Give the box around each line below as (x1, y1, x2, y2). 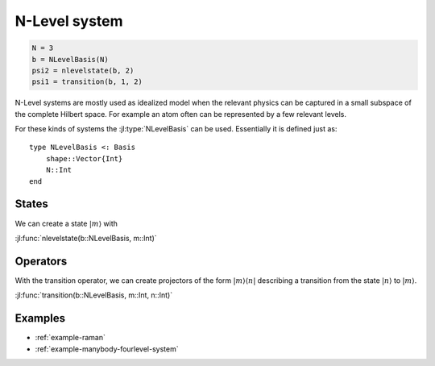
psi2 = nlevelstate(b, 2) (31, 65, 135, 75)
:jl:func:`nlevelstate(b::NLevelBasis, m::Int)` (14, 233, 157, 243)
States (14, 198, 48, 211)
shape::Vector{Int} (45, 154, 123, 163)
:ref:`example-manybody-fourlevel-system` (35, 343, 179, 354)
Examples (14, 311, 66, 326)
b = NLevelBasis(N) (31, 55, 109, 64)
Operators (14, 254, 68, 268)
